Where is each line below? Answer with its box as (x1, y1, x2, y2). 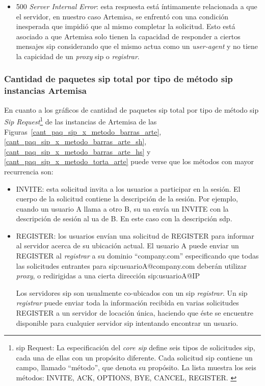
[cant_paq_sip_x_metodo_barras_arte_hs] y (4, 146, 151, 157)
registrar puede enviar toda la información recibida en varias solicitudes (16, 297, 239, 308)
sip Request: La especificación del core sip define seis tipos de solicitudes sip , (16, 342, 255, 353)
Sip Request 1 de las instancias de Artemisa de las (4, 115, 157, 126)
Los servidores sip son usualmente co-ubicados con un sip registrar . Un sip (16, 287, 248, 298)
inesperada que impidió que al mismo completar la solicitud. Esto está (16, 21, 235, 32)
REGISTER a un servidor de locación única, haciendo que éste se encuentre (16, 307, 253, 318)
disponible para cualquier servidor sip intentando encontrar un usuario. (16, 317, 238, 328)
